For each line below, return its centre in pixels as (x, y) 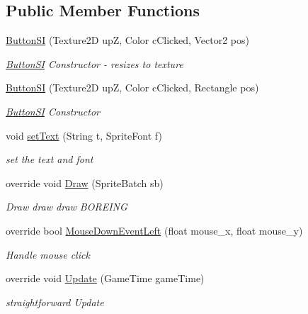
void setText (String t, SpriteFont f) (84, 135)
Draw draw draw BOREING (67, 207)
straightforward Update (55, 302)
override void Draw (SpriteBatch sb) (85, 183)
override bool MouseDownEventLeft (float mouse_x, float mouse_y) (154, 230)
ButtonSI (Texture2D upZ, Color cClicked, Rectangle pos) (132, 88)
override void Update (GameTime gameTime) (105, 278)
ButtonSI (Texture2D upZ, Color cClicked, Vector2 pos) (127, 40)
